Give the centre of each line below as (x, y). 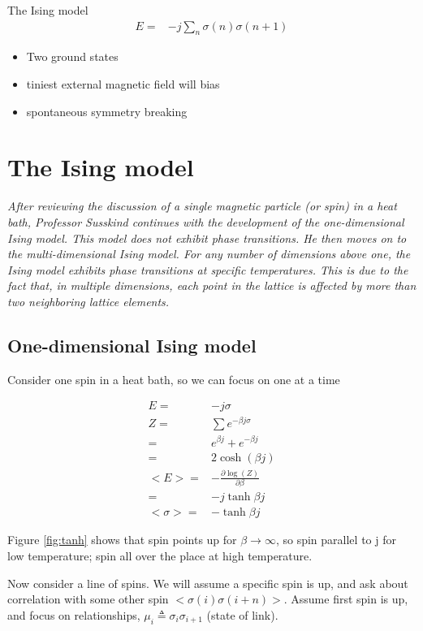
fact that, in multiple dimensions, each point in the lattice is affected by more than (212, 285)
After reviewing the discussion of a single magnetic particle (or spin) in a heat (202, 206)
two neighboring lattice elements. (88, 301)
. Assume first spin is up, (346, 599)
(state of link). (242, 614)
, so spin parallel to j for (336, 540)
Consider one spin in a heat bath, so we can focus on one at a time (174, 379)
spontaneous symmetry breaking (107, 111)
